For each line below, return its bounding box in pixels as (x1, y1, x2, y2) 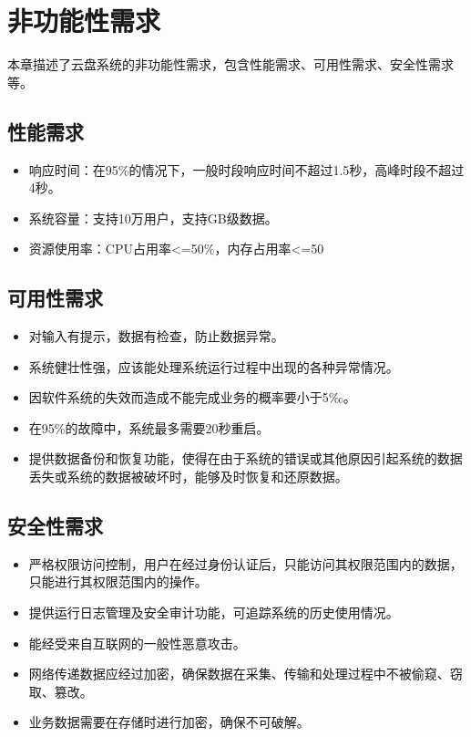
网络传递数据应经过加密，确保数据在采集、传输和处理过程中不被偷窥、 (28, 664, 450, 683)
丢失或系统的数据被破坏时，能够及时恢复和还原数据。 (28, 467, 348, 486)
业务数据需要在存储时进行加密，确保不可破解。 (28, 712, 310, 732)
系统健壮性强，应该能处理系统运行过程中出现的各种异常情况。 (28, 357, 399, 376)
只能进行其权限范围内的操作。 (28, 572, 208, 591)
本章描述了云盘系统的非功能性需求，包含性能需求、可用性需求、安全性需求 (7, 55, 454, 74)
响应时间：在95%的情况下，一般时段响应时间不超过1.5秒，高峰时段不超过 (28, 160, 465, 179)
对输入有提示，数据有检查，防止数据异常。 (28, 327, 284, 346)
